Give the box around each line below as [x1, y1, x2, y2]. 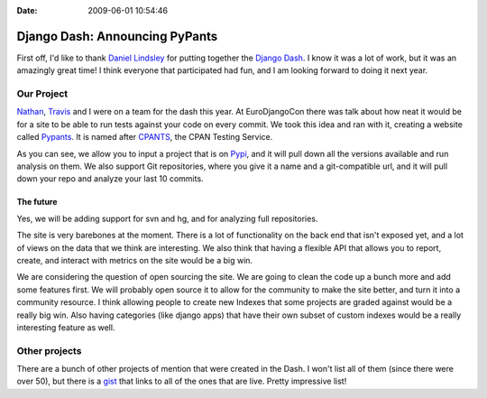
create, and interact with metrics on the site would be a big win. [16, 255, 253, 265]
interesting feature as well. [16, 321, 115, 333]
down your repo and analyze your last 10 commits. [16, 173, 204, 184]
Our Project [16, 88, 69, 100]
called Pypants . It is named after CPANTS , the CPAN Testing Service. [16, 132, 273, 143]
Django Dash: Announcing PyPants [16, 28, 218, 44]
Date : [16, 5, 38, 15]
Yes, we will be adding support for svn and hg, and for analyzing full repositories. [16, 213, 318, 224]
